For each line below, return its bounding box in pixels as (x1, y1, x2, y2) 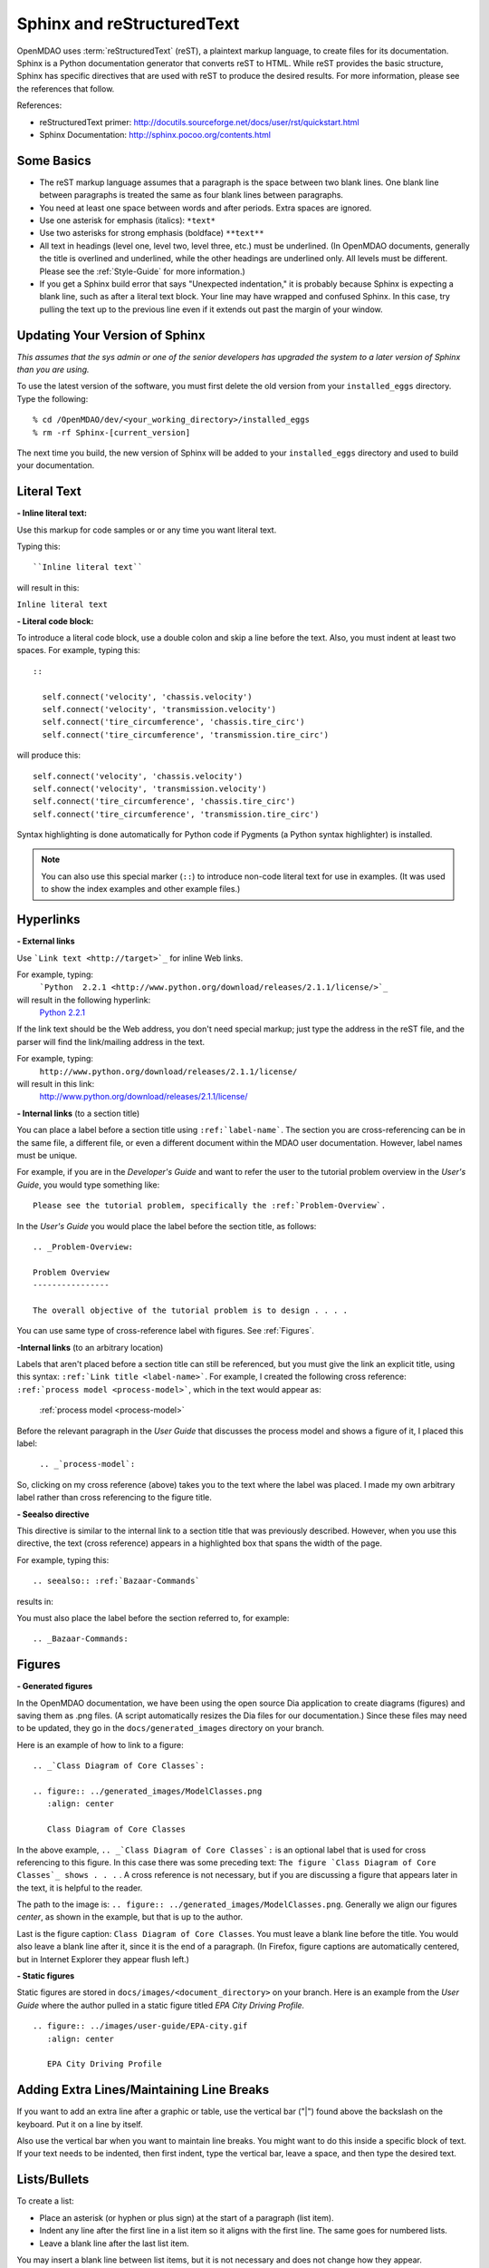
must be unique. (16, 1150, 78, 1160)
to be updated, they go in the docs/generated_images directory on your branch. (16, 1723, 325, 1734)
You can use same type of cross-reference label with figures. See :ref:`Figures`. (16, 1325, 314, 1336)
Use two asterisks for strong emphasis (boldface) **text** (39, 228, 264, 239)
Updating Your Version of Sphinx (16, 327, 206, 343)
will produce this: (16, 749, 81, 761)
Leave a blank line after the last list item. (39, 2237, 189, 2249)
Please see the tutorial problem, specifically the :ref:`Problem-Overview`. (33, 1200, 387, 1211)
